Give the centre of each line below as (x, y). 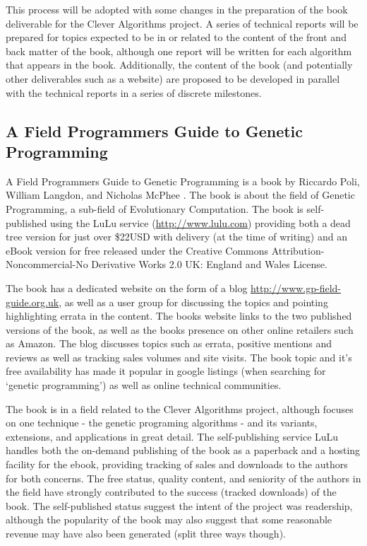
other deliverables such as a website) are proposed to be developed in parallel (173, 78)
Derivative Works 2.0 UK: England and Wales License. (209, 264)
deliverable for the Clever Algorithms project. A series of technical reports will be (182, 23)
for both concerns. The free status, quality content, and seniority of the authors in (183, 478)
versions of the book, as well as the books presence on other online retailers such (180, 329)
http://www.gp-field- (296, 287)
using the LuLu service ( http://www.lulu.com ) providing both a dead (200, 222)
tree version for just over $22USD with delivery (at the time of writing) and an (176, 237)
